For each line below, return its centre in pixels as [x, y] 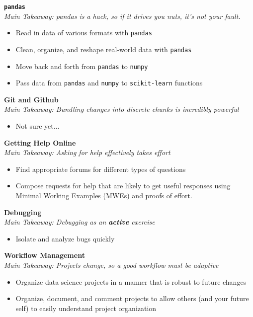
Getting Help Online [40, 142]
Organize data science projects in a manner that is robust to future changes [131, 281]
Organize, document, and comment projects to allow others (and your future [132, 298]
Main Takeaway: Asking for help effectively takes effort [87, 152]
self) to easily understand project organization [86, 308]
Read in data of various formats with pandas [84, 33]
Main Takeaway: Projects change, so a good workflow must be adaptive [111, 265]
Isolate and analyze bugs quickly [65, 238]
